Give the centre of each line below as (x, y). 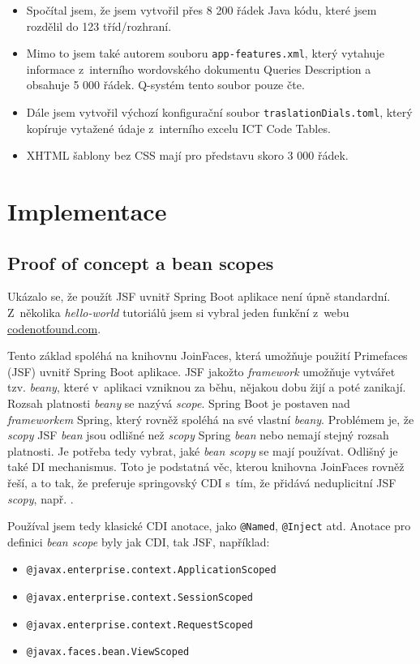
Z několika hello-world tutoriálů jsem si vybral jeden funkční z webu (178, 313)
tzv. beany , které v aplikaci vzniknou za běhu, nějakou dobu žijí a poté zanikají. (207, 387)
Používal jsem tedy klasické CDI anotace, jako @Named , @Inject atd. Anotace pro (209, 526)
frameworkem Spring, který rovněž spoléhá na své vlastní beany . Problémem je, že (211, 419)
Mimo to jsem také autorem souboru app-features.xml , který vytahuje (205, 53)
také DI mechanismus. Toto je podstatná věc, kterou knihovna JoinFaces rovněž (206, 467)
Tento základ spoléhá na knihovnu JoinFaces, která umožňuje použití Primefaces (208, 356)
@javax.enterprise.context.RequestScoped (139, 625)
